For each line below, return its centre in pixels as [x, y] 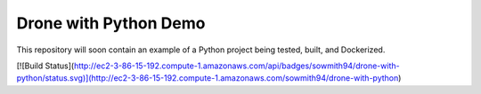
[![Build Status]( [45, 66]
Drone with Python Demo [111, 23]
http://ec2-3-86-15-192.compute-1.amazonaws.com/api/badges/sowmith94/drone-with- [236, 66]
